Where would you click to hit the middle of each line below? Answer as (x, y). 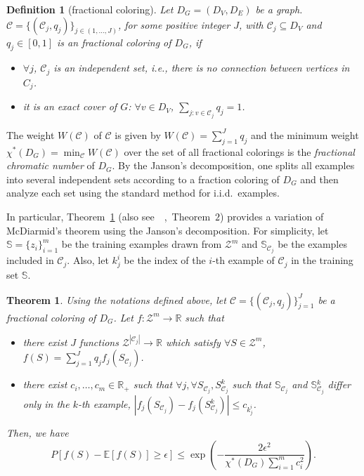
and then (319, 179)
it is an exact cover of (70, 106)
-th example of (243, 260)
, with (251, 24)
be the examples (312, 244)
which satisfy (193, 342)
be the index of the (165, 260)
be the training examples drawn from (142, 244)
